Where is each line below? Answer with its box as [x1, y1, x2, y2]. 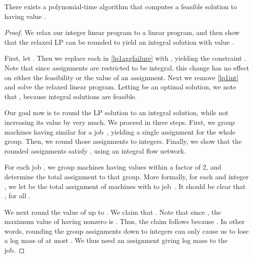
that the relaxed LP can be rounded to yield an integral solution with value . [4, 36, 234, 47]
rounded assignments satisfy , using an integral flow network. [4, 145, 186, 155]
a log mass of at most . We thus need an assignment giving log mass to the [4, 235, 228, 245]
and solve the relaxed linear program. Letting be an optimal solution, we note [4, 82, 236, 92]
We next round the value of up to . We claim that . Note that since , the [4, 206, 221, 217]
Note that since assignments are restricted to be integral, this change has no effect [4, 62, 250, 72]
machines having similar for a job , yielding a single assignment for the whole [4, 126, 235, 137]
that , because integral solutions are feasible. [4, 91, 137, 101]
